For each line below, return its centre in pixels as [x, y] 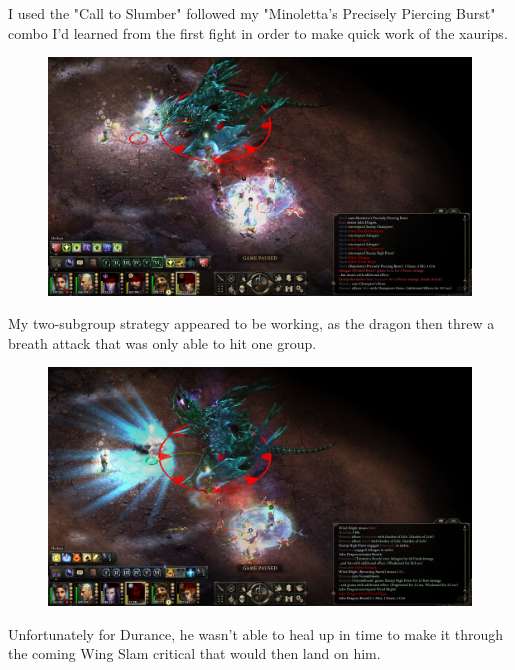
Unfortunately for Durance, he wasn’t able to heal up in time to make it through [256, 633]
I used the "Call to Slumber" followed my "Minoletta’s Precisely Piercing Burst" [252, 13]
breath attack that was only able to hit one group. [162, 342]
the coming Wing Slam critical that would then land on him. [194, 653]
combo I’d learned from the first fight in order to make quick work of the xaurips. [258, 32]
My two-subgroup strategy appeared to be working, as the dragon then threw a [251, 323]
